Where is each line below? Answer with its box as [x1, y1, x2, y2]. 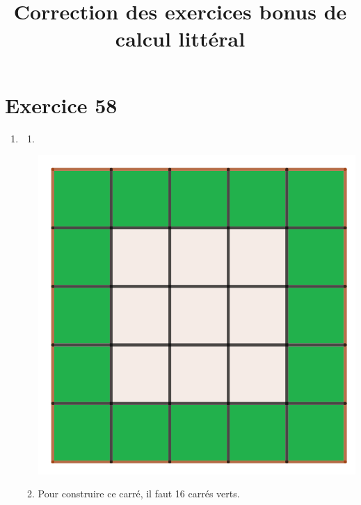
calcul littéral [115, 24, 246, 53]
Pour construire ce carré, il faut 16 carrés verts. [38, 486, 240, 501]
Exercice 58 [5, 90, 118, 119]
